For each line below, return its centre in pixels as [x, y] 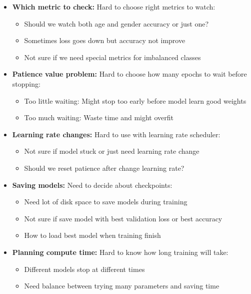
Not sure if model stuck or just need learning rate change [112, 151]
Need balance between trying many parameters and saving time [122, 286]
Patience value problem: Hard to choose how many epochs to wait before [129, 74]
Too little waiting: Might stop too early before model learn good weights [135, 100]
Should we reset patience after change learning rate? [104, 168]
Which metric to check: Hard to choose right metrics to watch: [114, 7]
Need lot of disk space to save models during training [106, 202]
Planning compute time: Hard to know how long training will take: [120, 252]
